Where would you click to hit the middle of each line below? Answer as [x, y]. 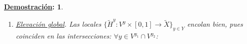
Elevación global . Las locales [59, 24]
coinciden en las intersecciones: [63, 36]
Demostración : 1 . [34, 6]
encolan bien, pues [215, 24]
